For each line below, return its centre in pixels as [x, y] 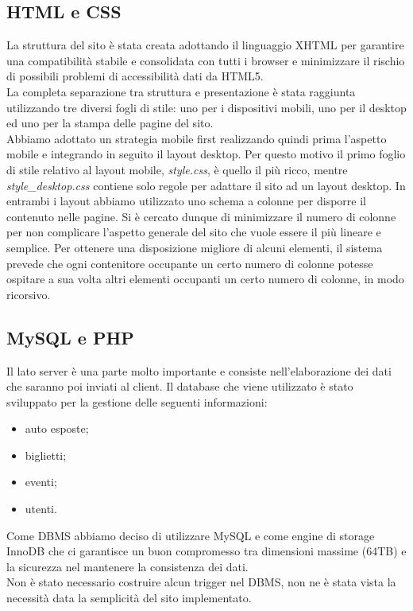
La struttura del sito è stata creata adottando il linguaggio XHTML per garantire [205, 45]
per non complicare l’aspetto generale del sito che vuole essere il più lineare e [194, 232]
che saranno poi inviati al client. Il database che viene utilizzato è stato [180, 386]
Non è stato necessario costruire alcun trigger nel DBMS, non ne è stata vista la [201, 582]
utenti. [41, 509]
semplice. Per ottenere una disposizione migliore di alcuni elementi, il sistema [195, 247]
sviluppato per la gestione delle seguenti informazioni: [137, 401]
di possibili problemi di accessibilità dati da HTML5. [135, 76]
